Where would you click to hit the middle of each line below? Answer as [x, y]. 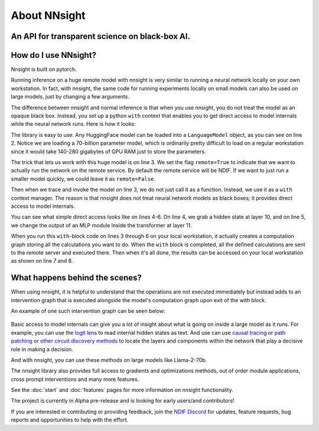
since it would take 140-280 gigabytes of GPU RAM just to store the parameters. [108, 151]
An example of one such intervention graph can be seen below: [88, 311]
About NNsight [48, 15]
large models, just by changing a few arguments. [70, 97]
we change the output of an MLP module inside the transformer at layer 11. [101, 225]
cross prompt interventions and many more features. [75, 379]
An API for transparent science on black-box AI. [100, 36]
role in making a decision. [42, 349]
